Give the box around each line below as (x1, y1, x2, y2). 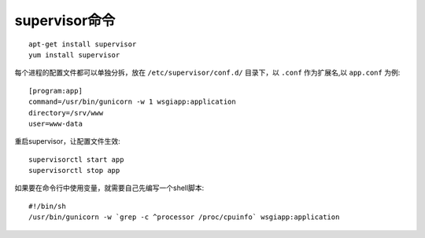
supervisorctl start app (28, 155, 124, 164)
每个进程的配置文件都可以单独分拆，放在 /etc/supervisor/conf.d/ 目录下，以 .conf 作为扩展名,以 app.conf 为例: (14, 68, 401, 78)
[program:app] (28, 86, 83, 95)
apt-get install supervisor (28, 39, 137, 49)
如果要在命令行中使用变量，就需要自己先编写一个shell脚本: (14, 183, 205, 192)
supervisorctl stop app (28, 166, 120, 175)
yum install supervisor (28, 50, 120, 59)
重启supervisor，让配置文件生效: (14, 137, 121, 146)
